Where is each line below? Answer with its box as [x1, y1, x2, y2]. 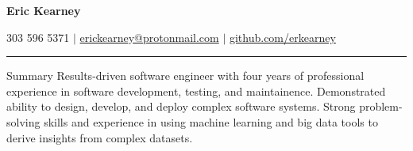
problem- [359, 98, 403, 115]
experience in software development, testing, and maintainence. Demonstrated [6, 82, 386, 99]
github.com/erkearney [229, 28, 336, 45]
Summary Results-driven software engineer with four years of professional [6, 67, 365, 84]
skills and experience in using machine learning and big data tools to [44, 113, 378, 130]
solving [6, 113, 41, 130]
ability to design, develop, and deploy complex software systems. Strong [6, 98, 356, 115]
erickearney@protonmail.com [79, 28, 219, 45]
